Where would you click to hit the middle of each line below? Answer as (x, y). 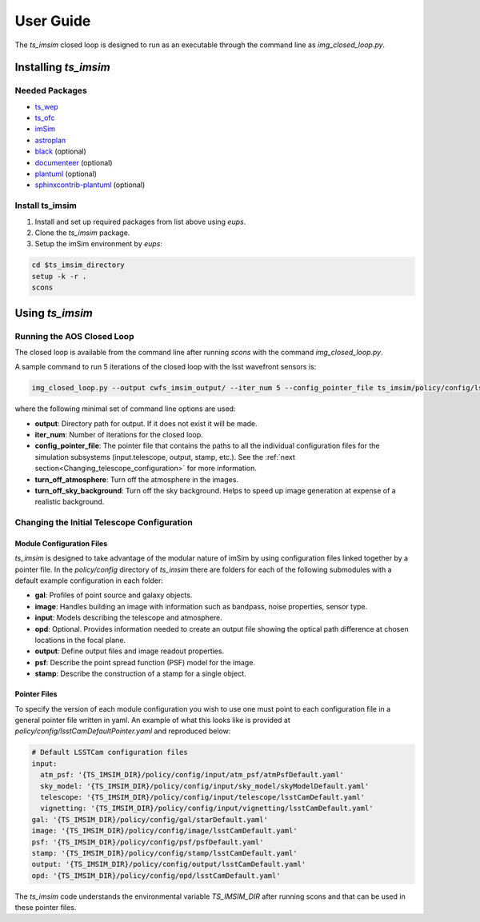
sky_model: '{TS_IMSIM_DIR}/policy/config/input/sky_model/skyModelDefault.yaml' (205, 786)
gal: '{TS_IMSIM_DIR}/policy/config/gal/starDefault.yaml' (150, 819)
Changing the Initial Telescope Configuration (104, 522)
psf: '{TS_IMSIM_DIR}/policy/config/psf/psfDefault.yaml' (148, 842)
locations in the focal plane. (80, 641)
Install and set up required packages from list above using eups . (140, 222)
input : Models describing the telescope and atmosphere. (129, 618)
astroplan (50, 140)
